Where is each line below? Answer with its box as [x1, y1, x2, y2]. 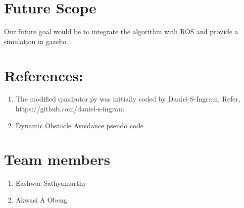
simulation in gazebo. [4, 36, 68, 46]
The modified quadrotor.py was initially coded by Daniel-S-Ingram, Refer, [15, 94, 241, 104]
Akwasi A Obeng [15, 194, 67, 205]
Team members [4, 149, 110, 169]
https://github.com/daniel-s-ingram [15, 104, 124, 114]
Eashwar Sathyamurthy [15, 178, 87, 188]
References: [4, 65, 84, 85]
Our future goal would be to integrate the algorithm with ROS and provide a [4, 26, 238, 37]
